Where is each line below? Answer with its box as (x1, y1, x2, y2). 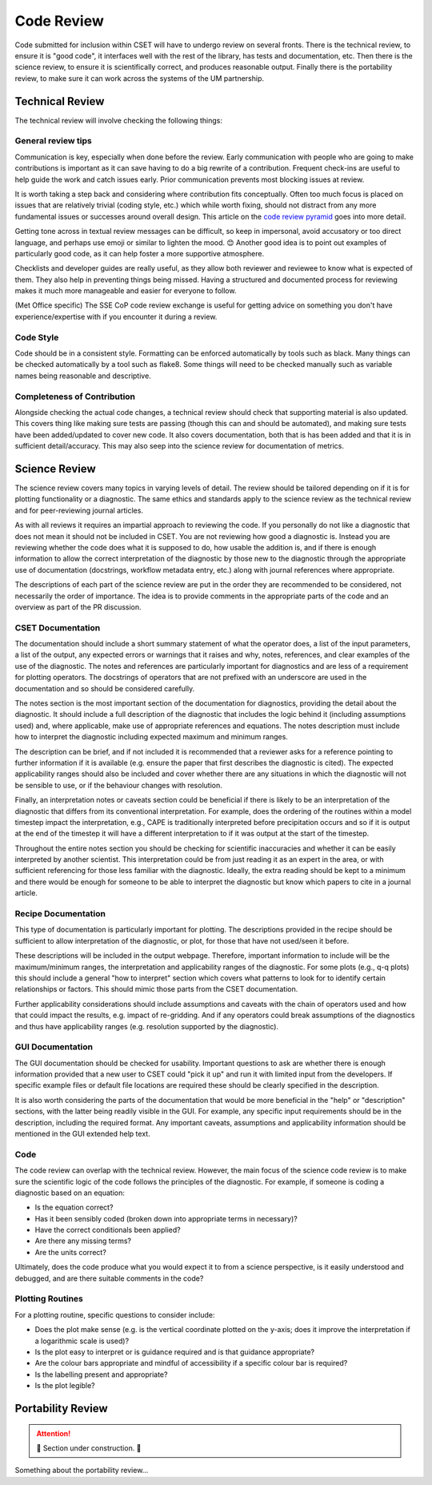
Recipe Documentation (14, 908, 106, 919)
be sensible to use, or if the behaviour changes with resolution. (14, 780, 223, 790)
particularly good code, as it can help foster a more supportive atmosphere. (14, 248, 264, 258)
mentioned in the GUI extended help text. (14, 1129, 151, 1138)
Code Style (14, 332, 59, 343)
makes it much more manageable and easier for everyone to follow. (14, 286, 237, 296)
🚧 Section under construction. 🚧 (36, 1443, 142, 1453)
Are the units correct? (34, 1247, 107, 1257)
